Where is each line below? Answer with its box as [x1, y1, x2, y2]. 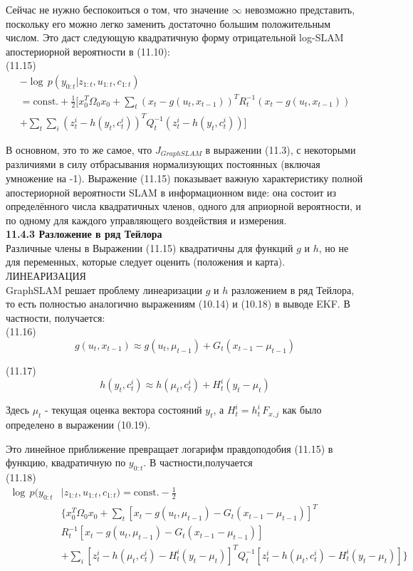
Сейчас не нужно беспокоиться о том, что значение [6, 2, 229, 16]
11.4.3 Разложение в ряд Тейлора [6, 226, 162, 241]
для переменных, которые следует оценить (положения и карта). [6, 254, 286, 269]
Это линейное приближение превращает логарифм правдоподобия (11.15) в [6, 441, 333, 456]
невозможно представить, [245, 2, 355, 16]
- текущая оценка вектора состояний [45, 402, 202, 417]
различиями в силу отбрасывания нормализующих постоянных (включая [6, 157, 320, 172]
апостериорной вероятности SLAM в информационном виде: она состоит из [6, 184, 337, 199]
